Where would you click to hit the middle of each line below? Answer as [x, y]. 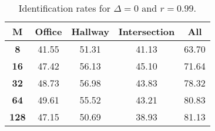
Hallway [90, 31]
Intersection [147, 31]
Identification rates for [65, 8]
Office [48, 31]
